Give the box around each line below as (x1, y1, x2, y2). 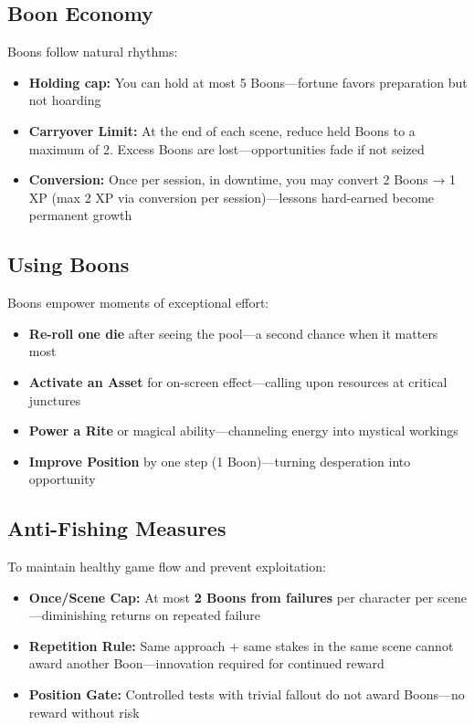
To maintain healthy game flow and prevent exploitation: (7, 557, 326, 576)
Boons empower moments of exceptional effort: (7, 293, 269, 312)
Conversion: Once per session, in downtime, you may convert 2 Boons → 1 (28, 170, 457, 189)
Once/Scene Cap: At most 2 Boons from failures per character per (28, 587, 434, 606)
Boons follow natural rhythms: (7, 42, 178, 61)
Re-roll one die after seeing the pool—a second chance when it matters (28, 323, 438, 342)
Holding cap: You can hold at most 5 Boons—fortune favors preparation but (28, 72, 468, 91)
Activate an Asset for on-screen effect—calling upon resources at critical (28, 372, 448, 391)
